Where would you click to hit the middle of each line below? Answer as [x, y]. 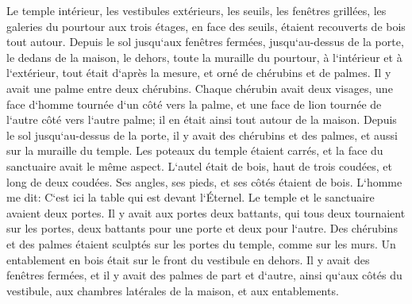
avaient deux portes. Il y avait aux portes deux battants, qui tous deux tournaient [206, 212]
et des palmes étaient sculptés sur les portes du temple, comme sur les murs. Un [201, 243]
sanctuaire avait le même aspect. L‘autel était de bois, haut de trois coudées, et [199, 165]
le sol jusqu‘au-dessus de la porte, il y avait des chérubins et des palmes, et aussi [202, 135]
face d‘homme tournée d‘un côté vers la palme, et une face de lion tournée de [194, 104]
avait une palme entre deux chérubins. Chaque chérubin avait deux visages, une [200, 88]
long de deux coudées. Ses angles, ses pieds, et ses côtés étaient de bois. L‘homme [204, 181]
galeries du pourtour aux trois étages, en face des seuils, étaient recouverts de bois [206, 26]
